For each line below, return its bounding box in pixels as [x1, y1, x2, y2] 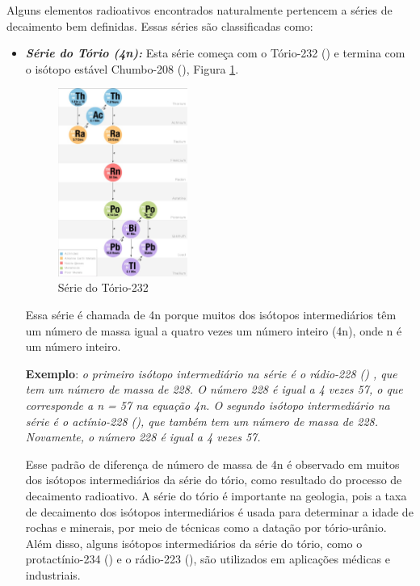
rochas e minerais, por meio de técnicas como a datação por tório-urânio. [25, 519, 387, 536]
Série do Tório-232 [57, 279, 149, 296]
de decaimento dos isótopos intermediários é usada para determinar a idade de [25, 503, 414, 520]
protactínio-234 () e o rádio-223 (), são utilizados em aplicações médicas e [25, 550, 390, 567]
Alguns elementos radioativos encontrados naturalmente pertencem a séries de [6, 2, 393, 18]
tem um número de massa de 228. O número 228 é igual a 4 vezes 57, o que [25, 381, 403, 398]
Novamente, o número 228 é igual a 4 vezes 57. [25, 428, 261, 445]
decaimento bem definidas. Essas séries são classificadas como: [6, 17, 313, 34]
